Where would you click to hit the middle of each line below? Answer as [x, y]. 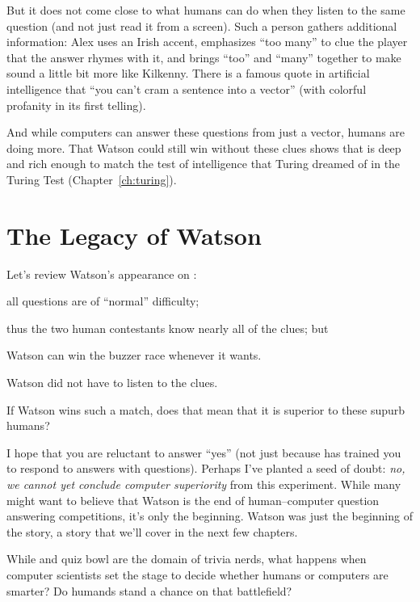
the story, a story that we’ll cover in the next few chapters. [152, 531]
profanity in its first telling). [76, 105]
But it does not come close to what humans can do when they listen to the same [206, 10]
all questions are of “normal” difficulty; [103, 301]
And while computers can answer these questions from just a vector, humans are [206, 132]
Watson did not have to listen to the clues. [112, 383]
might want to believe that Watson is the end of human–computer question [193, 500]
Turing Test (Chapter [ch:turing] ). [92, 179]
